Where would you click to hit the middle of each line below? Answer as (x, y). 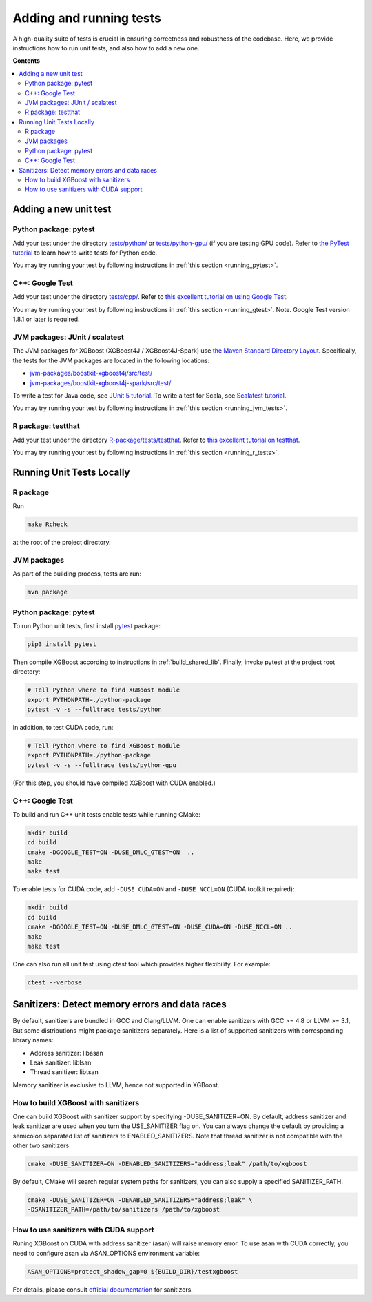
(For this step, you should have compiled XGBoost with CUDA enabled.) (114, 783)
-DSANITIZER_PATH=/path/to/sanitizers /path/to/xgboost (124, 1209)
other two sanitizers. (42, 1145)
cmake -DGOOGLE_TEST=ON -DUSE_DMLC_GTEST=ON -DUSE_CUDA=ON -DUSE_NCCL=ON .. (160, 927)
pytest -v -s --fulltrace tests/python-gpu (102, 765)
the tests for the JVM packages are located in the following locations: (111, 360)
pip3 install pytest (62, 644)
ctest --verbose (55, 982)
